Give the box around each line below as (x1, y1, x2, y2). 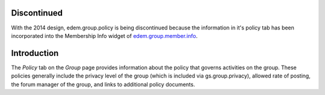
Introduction (11, 48, 59, 58)
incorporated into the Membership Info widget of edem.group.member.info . (11, 32, 198, 39)
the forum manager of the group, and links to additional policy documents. (11, 81, 196, 88)
